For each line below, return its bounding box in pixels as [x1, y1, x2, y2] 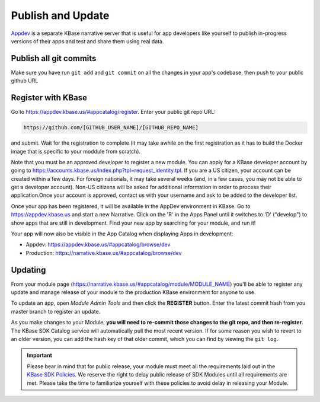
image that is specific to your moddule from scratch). [11, 148, 141, 155]
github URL [11, 77, 39, 84]
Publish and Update [11, 9, 110, 22]
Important [27, 352, 53, 359]
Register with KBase [11, 92, 88, 103]
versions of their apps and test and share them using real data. [11, 37, 164, 44]
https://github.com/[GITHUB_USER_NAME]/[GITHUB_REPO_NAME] [23, 125, 199, 131]
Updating [11, 264, 46, 275]
